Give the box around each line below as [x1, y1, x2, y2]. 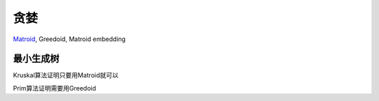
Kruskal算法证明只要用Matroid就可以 [13, 71, 119, 79]
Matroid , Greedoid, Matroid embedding [13, 35, 126, 43]
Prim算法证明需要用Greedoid [13, 84, 96, 92]
